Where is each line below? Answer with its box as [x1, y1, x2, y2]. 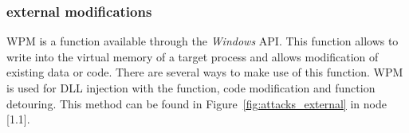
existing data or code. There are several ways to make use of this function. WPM [6, 64, 403, 80]
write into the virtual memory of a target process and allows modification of [6, 48, 379, 65]
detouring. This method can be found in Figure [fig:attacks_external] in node [6, 95, 387, 111]
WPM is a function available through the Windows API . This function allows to [6, 33, 399, 49]
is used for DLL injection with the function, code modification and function [6, 80, 376, 96]
